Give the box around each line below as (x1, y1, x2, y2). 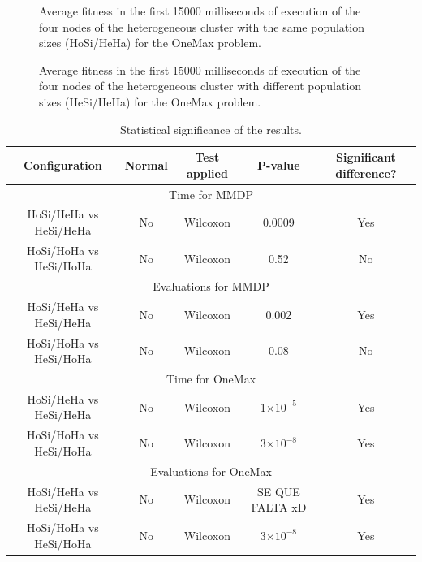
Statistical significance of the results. (120, 120, 302, 137)
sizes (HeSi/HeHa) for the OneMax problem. (39, 93, 261, 110)
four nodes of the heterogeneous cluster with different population (39, 77, 362, 94)
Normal (124, 156, 168, 173)
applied (186, 164, 228, 181)
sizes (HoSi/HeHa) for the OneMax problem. (39, 34, 262, 51)
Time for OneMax (166, 370, 256, 387)
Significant (336, 149, 396, 166)
